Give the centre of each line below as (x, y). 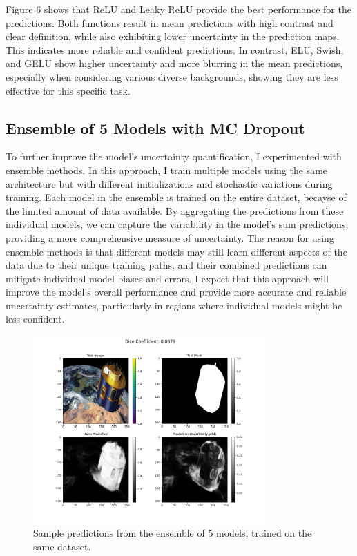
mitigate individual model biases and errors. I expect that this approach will (167, 278)
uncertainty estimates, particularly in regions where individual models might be (174, 305)
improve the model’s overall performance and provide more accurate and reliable (176, 292)
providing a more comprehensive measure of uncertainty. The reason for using (170, 237)
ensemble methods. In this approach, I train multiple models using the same (167, 170)
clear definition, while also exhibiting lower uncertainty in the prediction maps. (173, 36)
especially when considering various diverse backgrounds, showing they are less (172, 76)
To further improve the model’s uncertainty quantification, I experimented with (174, 156)
